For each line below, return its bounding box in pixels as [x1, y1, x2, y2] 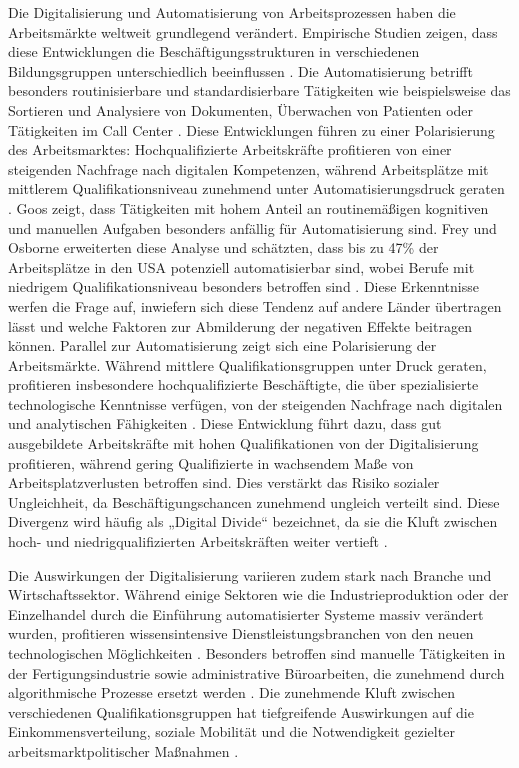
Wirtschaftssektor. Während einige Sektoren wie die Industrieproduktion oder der [8, 584, 509, 605]
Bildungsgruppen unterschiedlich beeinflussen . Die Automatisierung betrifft [8, 60, 473, 81]
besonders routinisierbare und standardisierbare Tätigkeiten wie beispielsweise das [8, 80, 511, 101]
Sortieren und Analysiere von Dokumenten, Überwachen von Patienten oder [8, 99, 474, 120]
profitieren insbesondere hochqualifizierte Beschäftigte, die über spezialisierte [8, 374, 479, 395]
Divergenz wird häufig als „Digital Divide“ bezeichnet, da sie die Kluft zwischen [8, 511, 498, 532]
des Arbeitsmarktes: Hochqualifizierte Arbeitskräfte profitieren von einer [8, 139, 452, 160]
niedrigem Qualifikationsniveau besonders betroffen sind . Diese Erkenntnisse [8, 276, 479, 297]
